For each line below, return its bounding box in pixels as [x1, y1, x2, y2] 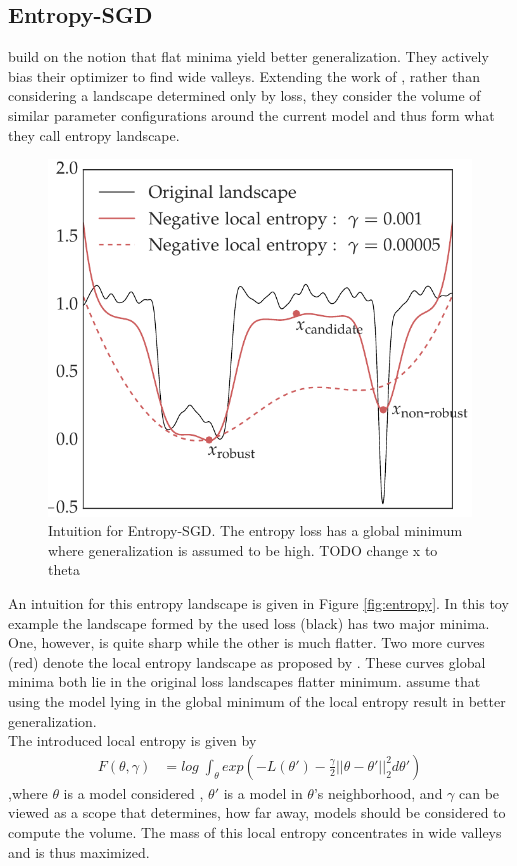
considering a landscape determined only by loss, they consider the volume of [8, 85, 481, 106]
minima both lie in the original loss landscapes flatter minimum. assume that [8, 671, 481, 692]
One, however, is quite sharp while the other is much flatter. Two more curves [8, 632, 485, 653]
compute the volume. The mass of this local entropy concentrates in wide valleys [8, 821, 502, 842]
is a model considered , [63, 782, 204, 803]
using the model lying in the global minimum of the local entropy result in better [8, 690, 506, 711]
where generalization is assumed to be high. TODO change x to [48, 539, 438, 560]
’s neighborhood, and [313, 782, 443, 803]
